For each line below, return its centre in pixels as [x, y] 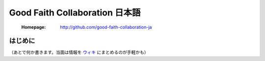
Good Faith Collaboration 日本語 [75, 13]
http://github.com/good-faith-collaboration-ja [106, 27]
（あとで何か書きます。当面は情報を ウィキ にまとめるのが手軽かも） [79, 52]
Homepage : [34, 27]
